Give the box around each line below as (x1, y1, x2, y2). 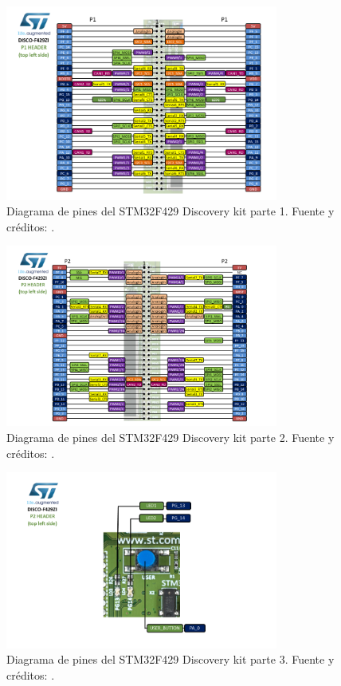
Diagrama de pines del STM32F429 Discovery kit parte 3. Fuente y (6, 651, 335, 668)
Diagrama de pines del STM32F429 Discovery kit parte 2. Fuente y (6, 429, 335, 446)
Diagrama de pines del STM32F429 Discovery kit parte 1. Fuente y (6, 203, 335, 219)
